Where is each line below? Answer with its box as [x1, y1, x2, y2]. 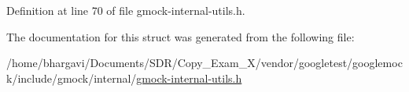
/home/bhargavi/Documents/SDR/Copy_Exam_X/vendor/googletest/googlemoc [6, 55, 403, 71]
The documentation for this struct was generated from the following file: [6, 28, 355, 44]
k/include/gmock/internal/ [6, 69, 137, 86]
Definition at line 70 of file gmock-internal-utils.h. [6, 2, 245, 18]
